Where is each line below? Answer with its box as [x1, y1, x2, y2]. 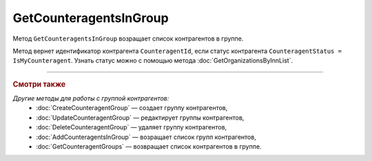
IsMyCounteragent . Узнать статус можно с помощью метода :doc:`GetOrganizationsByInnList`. [12, 56, 293, 65]
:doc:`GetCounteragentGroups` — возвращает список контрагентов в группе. [36, 142, 262, 151]
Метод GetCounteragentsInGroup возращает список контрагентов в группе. [12, 34, 244, 43]
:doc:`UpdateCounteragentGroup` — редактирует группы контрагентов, [36, 114, 245, 122]
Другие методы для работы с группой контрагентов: [12, 94, 169, 103]
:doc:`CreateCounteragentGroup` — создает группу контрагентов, [36, 104, 228, 112]
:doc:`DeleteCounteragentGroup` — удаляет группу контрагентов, [36, 123, 227, 131]
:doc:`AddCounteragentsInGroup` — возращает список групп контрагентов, [36, 133, 256, 141]
